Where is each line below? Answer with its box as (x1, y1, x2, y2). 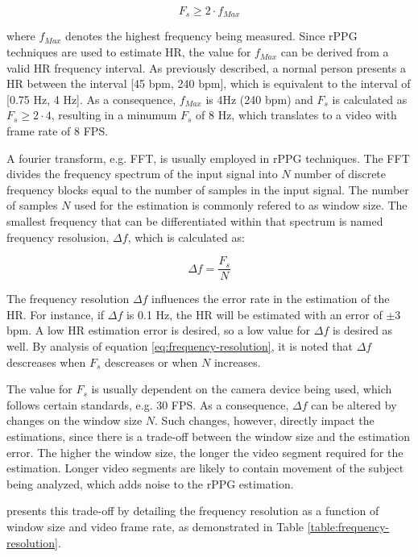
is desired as (332, 322, 393, 339)
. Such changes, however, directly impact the (155, 412, 375, 429)
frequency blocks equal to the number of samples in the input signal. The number (6, 181, 409, 197)
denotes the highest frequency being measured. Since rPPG (65, 27, 358, 44)
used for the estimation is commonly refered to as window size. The (74, 197, 408, 214)
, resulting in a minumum (51, 106, 177, 123)
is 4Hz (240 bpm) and (205, 90, 313, 107)
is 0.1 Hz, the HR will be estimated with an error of (126, 306, 383, 322)
